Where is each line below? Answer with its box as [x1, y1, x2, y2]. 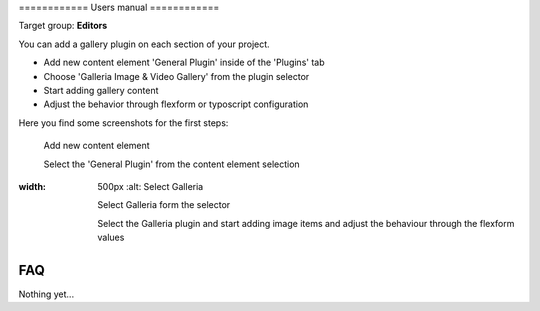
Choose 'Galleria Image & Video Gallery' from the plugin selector [43, 70, 310, 82]
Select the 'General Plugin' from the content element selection [43, 158, 300, 170]
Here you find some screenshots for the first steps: [18, 116, 229, 129]
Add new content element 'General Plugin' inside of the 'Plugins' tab [43, 56, 325, 69]
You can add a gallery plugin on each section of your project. [18, 38, 270, 50]
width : [18, 180, 47, 192]
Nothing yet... [18, 288, 75, 300]
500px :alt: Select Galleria [97, 180, 204, 192]
